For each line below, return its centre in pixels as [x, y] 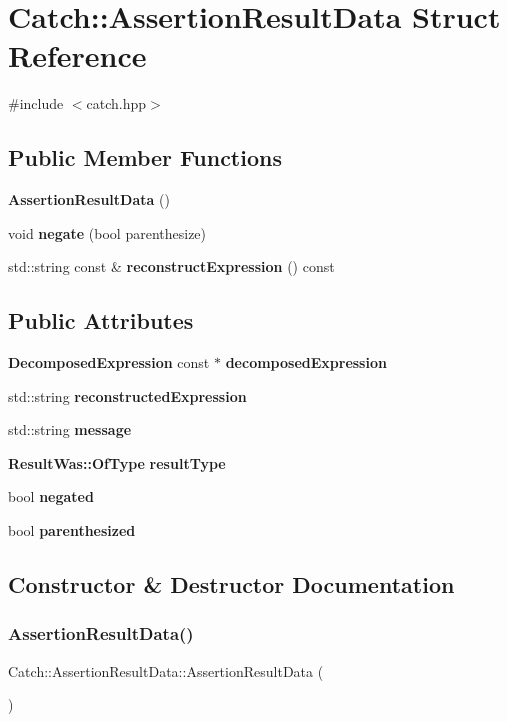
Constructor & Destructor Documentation [231, 584]
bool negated [51, 496]
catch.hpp [116, 103]
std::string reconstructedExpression [127, 395]
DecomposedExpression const [109, 362]
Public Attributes [101, 320]
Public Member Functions [145, 157]
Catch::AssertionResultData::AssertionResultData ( [166, 670]
